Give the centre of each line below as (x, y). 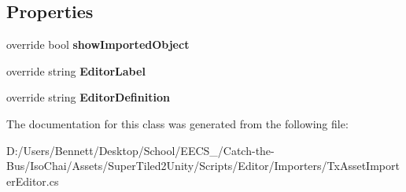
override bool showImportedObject (98, 44)
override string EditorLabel (76, 70)
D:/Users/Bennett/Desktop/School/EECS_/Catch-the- (140, 150)
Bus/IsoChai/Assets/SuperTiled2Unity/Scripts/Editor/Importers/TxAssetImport (203, 166)
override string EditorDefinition (88, 97)
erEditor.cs (33, 181)
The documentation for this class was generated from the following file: (177, 123)
